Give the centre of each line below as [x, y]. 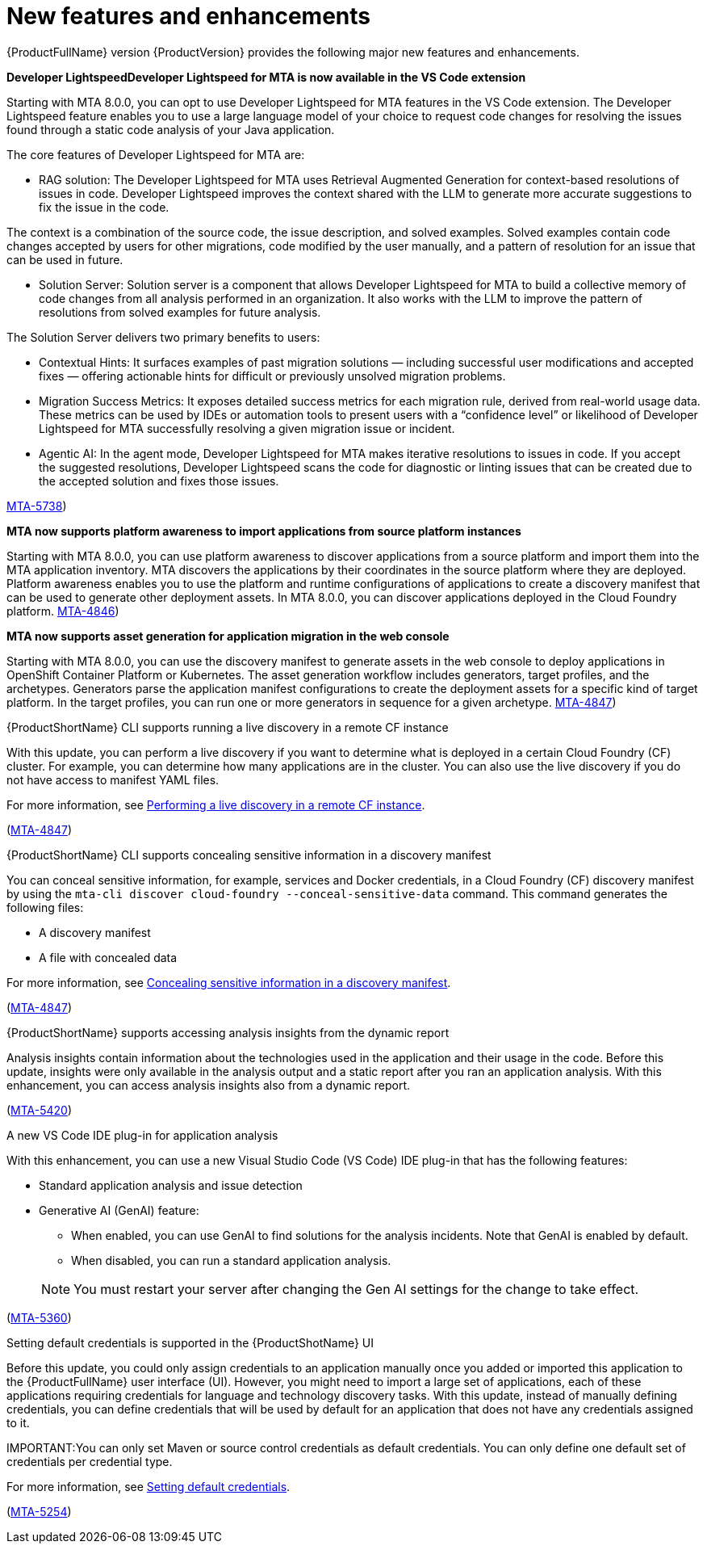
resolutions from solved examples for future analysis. [180, 312]
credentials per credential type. [90, 1461]
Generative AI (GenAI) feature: [119, 1210]
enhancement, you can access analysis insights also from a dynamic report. [208, 1085]
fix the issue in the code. [104, 207]
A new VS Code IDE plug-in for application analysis [142, 1135]
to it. [18, 1422]
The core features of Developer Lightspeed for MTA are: [156, 154]
